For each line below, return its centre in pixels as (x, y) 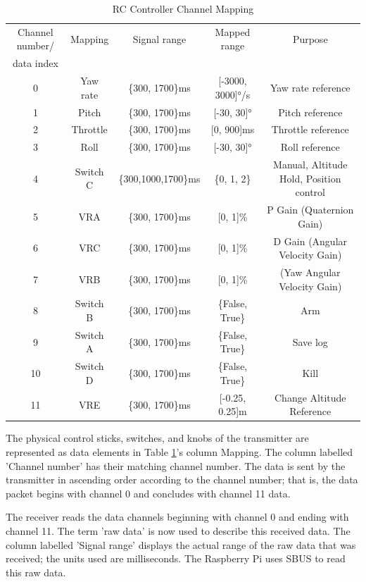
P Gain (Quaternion (310, 210)
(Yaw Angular (310, 272)
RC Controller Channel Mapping (183, 8)
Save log (310, 341)
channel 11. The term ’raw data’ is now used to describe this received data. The (178, 531)
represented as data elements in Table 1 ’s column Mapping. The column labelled (179, 452)
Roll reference (310, 147)
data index (35, 63)
